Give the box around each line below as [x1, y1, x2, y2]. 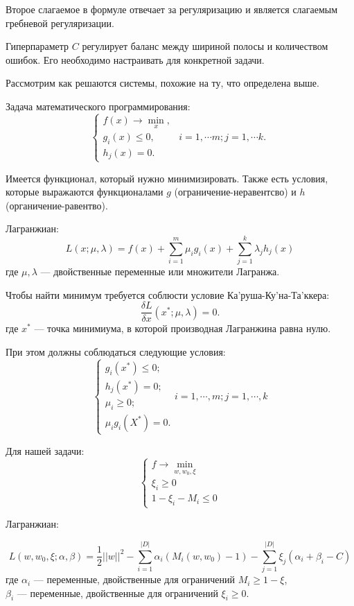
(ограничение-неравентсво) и [174, 184, 297, 199]
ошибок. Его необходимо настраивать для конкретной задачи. [6, 52, 265, 67]
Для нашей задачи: [6, 443, 85, 458]
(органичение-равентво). [6, 198, 108, 212]
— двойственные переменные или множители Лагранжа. [40, 264, 280, 279]
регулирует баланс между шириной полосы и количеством [82, 39, 328, 53]
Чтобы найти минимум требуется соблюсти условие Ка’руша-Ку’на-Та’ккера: [6, 287, 330, 302]
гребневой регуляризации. [6, 15, 114, 30]
